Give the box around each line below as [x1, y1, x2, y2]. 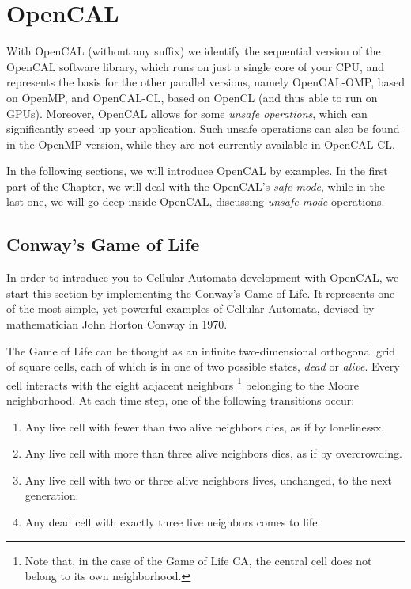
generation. [25, 487, 79, 503]
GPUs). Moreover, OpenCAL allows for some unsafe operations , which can [6, 104, 368, 121]
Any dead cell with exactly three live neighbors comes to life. [25, 514, 321, 530]
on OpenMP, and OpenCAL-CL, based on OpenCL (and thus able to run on [6, 89, 378, 105]
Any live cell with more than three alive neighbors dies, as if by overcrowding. [25, 445, 402, 462]
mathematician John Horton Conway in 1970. [6, 316, 228, 332]
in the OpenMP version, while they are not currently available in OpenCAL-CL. [6, 135, 396, 152]
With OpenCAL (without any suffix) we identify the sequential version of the [6, 43, 381, 59]
